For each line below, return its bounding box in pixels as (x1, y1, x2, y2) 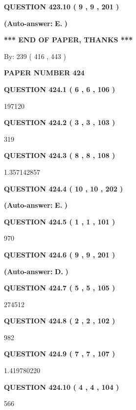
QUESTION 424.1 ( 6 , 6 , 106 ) (4, 84, 115, 94)
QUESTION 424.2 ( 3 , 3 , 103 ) (4, 117, 115, 127)
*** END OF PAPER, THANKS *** (4, 34, 133, 45)
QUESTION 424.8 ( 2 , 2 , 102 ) (4, 315, 115, 326)
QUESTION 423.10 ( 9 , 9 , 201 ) (4, 1, 119, 11)
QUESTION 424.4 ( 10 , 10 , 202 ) (4, 183, 123, 193)
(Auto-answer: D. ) (4, 266, 68, 276)
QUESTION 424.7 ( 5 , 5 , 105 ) (4, 283, 115, 293)
